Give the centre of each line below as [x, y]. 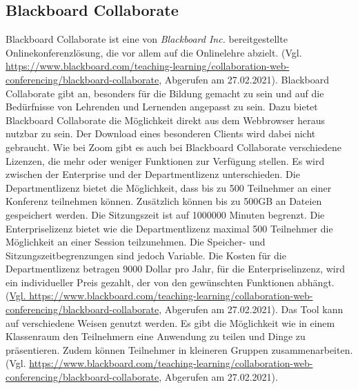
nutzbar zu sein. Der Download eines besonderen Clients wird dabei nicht [161, 133]
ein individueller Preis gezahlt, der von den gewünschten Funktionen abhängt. [170, 282]
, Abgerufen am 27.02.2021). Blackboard [244, 79]
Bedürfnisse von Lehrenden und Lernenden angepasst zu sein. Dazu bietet [162, 107]
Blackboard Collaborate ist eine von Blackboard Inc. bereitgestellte [147, 39]
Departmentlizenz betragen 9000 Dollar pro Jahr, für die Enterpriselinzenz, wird [176, 269]
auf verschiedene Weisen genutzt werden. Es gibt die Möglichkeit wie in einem [170, 322]
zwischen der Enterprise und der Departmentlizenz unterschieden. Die [153, 174]
